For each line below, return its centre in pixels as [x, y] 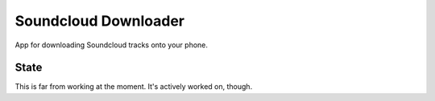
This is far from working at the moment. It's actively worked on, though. [134, 87]
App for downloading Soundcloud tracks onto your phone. [112, 45]
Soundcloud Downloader [100, 21]
